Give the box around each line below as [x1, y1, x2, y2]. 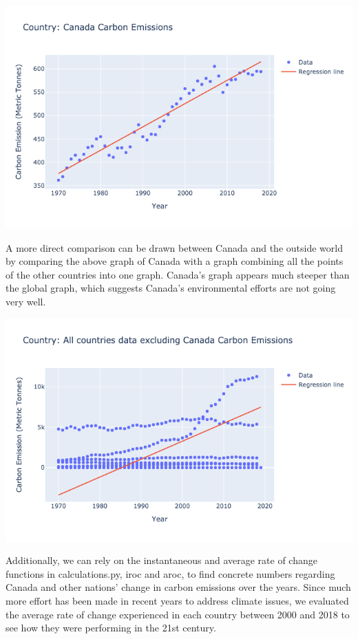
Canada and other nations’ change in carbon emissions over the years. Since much [6, 580, 351, 594]
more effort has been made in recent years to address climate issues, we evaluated [6, 593, 349, 607]
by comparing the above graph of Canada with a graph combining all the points [6, 254, 344, 268]
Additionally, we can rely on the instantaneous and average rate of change [6, 553, 317, 567]
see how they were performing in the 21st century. [6, 620, 216, 635]
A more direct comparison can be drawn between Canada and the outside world [6, 240, 343, 254]
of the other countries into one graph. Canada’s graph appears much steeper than [6, 267, 350, 281]
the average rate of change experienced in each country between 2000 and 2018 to [6, 607, 350, 621]
